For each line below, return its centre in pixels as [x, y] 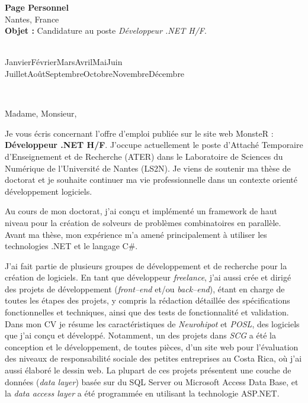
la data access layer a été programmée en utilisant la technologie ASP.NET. [142, 393]
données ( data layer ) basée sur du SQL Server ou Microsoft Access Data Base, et [152, 381]
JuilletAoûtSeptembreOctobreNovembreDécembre [95, 73]
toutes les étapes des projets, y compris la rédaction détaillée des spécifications [147, 300]
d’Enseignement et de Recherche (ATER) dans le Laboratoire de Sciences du [144, 156]
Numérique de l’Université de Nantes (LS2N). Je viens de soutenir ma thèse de [148, 168]
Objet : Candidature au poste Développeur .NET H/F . [106, 30]
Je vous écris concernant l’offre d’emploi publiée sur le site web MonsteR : [139, 133]
